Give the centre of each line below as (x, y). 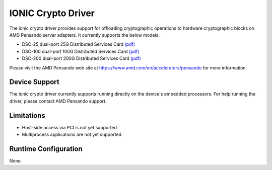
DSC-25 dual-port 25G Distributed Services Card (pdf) (79, 44)
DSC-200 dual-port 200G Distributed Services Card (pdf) (81, 58)
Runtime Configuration (46, 149)
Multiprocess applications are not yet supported (72, 135)
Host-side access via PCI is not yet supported (70, 127)
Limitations (27, 115)
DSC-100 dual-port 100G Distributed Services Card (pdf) (81, 51)
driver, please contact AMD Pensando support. (58, 101)
